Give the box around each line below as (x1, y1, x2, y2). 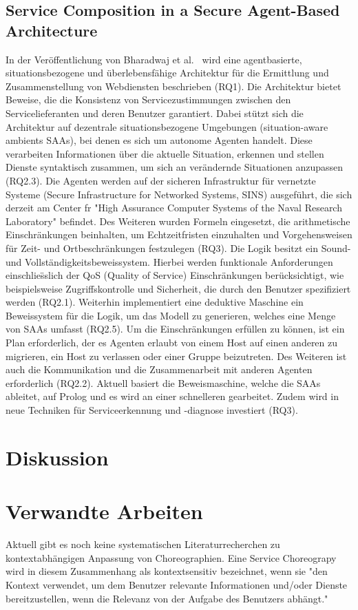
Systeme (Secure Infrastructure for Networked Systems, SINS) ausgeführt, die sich (6, 187, 352, 201)
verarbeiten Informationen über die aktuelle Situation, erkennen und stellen (6, 146, 324, 160)
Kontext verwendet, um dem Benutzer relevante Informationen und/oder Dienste (6, 577, 348, 591)
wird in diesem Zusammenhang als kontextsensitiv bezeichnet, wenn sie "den (6, 564, 328, 578)
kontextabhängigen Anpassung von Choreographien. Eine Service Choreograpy (6, 550, 337, 565)
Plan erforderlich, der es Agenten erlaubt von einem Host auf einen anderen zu (6, 335, 338, 350)
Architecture (6, 19, 98, 41)
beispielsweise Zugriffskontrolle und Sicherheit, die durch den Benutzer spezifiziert (6, 281, 351, 295)
